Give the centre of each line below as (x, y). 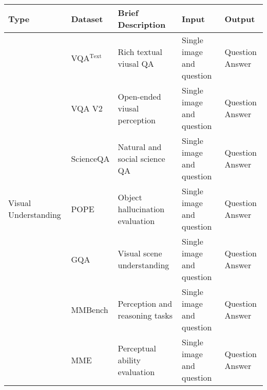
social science (141, 158)
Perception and (145, 303)
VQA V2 (87, 108)
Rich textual (140, 52)
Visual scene (140, 253)
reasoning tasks (145, 315)
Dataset (87, 18)
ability (129, 360)
